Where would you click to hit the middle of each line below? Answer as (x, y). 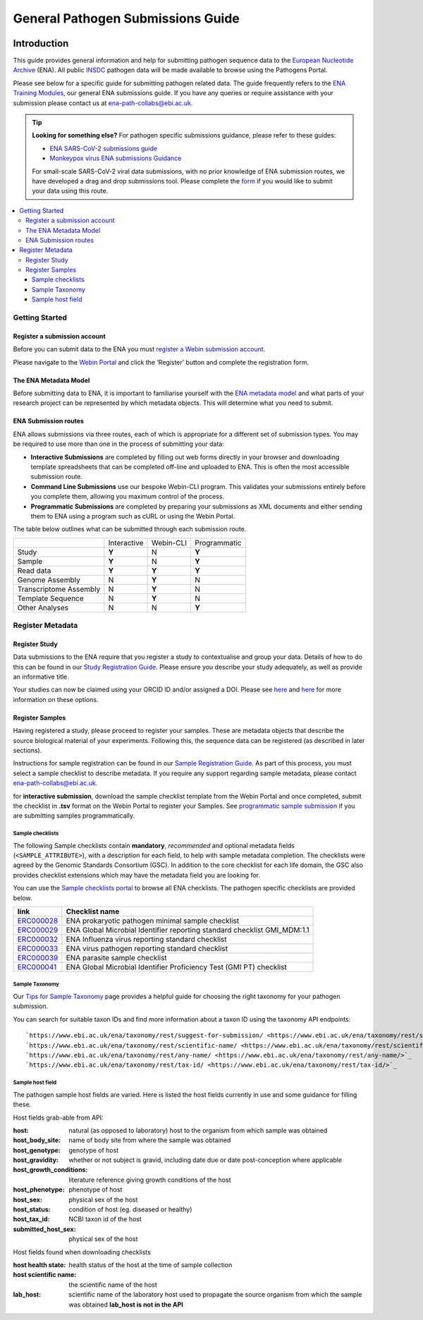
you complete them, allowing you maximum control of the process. (128, 497)
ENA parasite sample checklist (116, 958)
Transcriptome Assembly (59, 589)
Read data (34, 570)
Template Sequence (50, 598)
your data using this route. (70, 191)
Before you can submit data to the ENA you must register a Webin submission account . (139, 349)
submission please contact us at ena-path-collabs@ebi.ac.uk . (103, 103)
